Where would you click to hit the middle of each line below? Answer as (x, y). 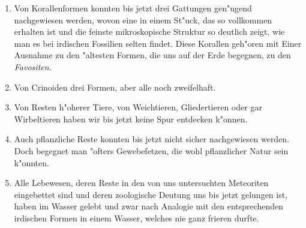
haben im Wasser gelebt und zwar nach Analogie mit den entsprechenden (149, 206)
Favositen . (33, 66)
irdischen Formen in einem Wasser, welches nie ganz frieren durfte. (136, 217)
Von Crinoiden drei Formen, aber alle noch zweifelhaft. (115, 87)
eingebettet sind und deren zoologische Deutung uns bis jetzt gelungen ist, (151, 194)
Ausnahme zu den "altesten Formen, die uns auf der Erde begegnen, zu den (152, 55)
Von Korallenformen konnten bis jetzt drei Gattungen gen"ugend (133, 8)
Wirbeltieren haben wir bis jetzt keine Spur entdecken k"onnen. (131, 118)
